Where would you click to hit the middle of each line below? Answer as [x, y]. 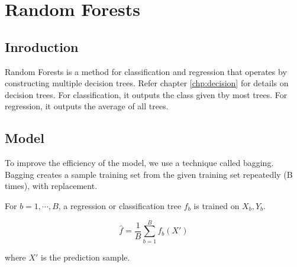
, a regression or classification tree [120, 205]
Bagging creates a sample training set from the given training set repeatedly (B [149, 174]
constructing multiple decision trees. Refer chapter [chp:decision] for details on [147, 83]
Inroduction [42, 46]
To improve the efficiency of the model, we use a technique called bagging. [139, 163]
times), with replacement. [51, 186]
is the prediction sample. [85, 257]
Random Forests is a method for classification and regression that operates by [146, 71]
